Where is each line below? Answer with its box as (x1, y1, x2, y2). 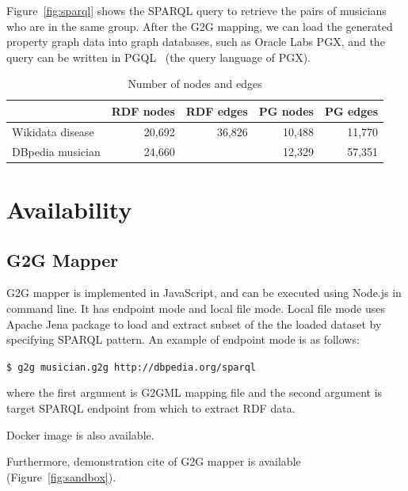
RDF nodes (111, 102, 175, 119)
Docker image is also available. (6, 426, 154, 443)
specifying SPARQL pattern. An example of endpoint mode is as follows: (6, 331, 360, 348)
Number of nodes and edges (128, 75, 262, 92)
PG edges (324, 102, 379, 119)
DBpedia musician (12, 143, 101, 159)
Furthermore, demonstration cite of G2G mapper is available (6, 453, 301, 470)
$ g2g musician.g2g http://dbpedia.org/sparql (6, 361, 256, 373)
